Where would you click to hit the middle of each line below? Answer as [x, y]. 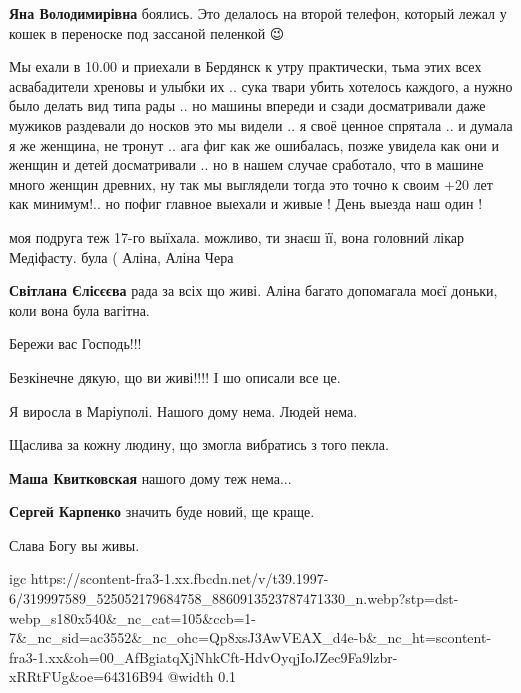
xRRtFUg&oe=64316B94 [86, 676]
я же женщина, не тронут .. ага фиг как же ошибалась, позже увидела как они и [254, 144]
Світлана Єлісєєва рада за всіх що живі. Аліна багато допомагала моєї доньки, [253, 290]
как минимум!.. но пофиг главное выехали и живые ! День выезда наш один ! [246, 203]
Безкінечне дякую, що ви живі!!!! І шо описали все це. [175, 376]
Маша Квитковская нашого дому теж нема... [150, 477]
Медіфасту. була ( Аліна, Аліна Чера [121, 256]
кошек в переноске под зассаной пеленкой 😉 [147, 32]
